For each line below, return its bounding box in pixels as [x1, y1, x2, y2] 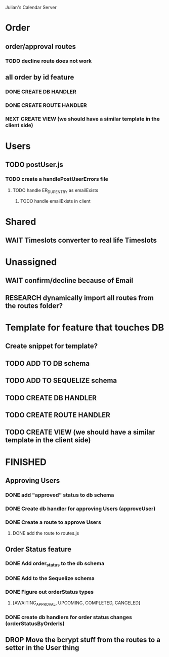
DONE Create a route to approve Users [5, 519, 101, 526]
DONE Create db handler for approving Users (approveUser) [5, 505, 156, 512]
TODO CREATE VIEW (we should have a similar [5, 428, 155, 437]
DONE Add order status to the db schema [5, 560, 105, 568]
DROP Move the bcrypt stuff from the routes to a [5, 636, 161, 644]
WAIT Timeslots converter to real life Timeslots [5, 236, 157, 245]
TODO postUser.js [5, 161, 63, 169]
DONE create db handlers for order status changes [5, 613, 133, 621]
